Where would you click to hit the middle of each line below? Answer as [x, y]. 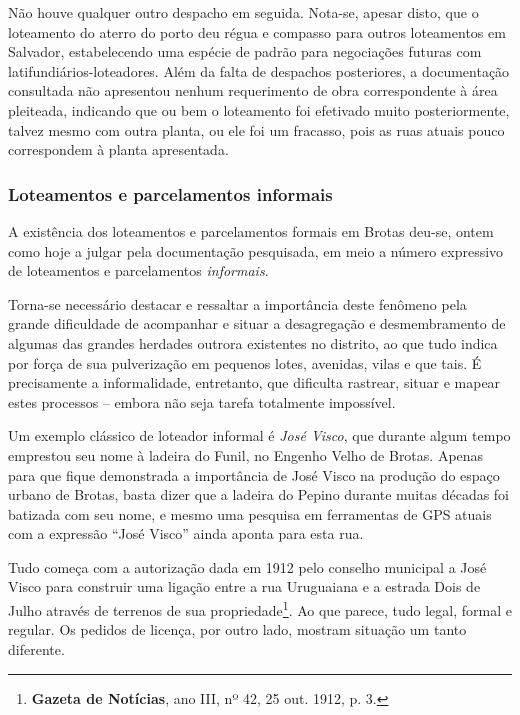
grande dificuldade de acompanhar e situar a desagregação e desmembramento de [257, 323]
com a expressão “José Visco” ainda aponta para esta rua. [186, 533]
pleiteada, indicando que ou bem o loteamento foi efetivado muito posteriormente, [259, 109]
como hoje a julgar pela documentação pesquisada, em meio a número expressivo [256, 250]
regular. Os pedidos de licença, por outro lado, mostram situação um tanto [237, 629]
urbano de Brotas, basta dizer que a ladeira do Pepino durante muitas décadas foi [259, 494]
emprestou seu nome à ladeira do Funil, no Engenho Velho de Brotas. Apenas [246, 454]
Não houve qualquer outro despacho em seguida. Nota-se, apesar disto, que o [243, 12]
